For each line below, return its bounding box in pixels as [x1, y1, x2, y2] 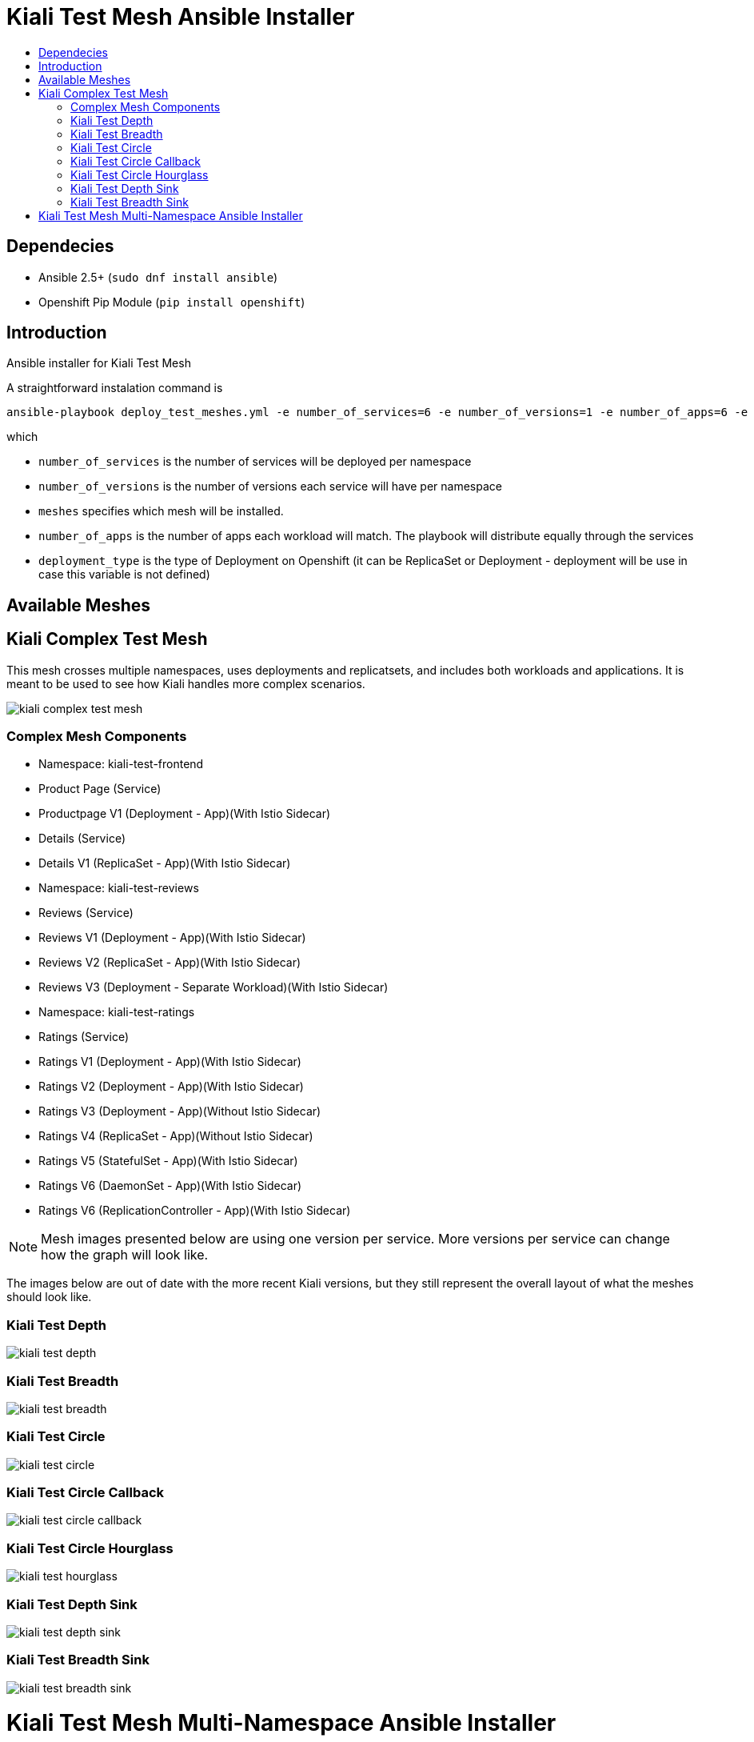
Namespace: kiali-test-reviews [38, 881, 199, 895]
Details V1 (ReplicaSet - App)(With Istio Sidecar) [38, 856, 291, 871]
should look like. [6, 1290, 92, 1304]
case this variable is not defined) [38, 567, 210, 582]
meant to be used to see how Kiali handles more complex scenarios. [6, 676, 365, 691]
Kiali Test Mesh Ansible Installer [6, 3, 355, 30]
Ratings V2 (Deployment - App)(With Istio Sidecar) [38, 1079, 304, 1094]
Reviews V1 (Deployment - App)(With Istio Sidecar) [38, 931, 306, 945]
